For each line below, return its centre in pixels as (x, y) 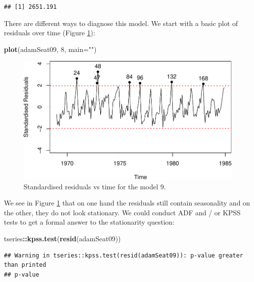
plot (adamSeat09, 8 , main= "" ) (50, 49)
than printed (25, 265)
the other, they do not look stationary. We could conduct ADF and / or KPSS (122, 212)
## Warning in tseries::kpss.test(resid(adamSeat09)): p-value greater (124, 255)
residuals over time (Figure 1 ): (50, 33)
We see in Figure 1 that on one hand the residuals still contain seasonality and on (127, 203)
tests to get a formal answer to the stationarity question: (89, 222)
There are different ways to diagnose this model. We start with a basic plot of (121, 23)
